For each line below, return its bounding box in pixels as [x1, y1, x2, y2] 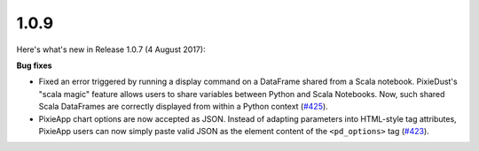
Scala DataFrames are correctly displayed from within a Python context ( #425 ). [38, 102, 328, 112]
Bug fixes [16, 60, 52, 71]
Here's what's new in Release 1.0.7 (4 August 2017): [16, 44, 206, 55]
